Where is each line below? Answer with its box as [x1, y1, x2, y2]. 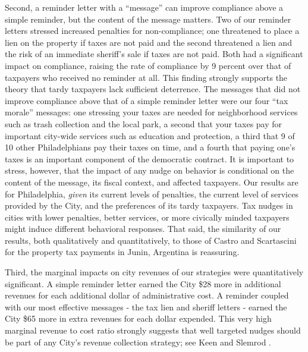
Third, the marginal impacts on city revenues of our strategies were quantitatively [5, 266, 304, 278]
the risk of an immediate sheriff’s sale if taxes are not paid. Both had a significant [5, 48, 303, 60]
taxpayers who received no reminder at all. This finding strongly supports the [5, 71, 288, 83]
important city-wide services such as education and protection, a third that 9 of [5, 129, 295, 142]
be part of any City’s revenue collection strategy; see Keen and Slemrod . [5, 335, 271, 348]
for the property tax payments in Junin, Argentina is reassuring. [5, 246, 240, 258]
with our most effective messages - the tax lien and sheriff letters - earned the [5, 300, 287, 313]
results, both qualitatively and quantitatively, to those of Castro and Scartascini [5, 234, 297, 246]
